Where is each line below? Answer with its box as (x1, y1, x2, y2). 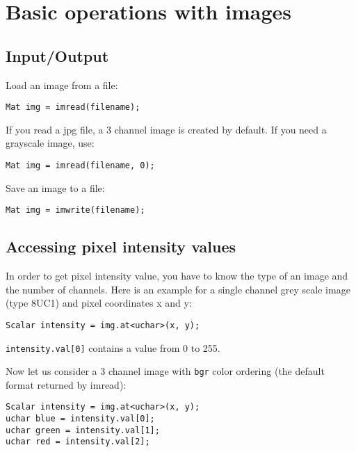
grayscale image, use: (6, 136, 95, 150)
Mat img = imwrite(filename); (6, 205, 145, 216)
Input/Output (6, 45, 109, 66)
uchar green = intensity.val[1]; (6, 425, 160, 435)
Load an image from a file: (6, 77, 118, 92)
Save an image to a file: (6, 180, 105, 195)
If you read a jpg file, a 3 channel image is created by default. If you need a (6, 122, 327, 136)
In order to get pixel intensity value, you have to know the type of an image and (6, 268, 348, 283)
